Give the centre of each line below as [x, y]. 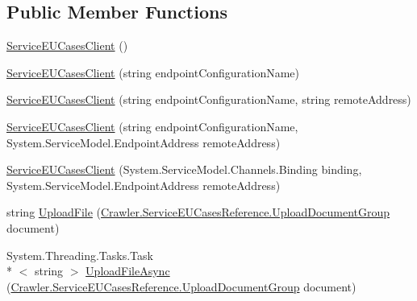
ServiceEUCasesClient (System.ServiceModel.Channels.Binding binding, [184, 169]
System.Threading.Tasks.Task [80, 255]
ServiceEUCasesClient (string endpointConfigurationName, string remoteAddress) [209, 99]
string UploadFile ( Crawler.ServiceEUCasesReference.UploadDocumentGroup [198, 212]
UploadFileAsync [128, 271]
